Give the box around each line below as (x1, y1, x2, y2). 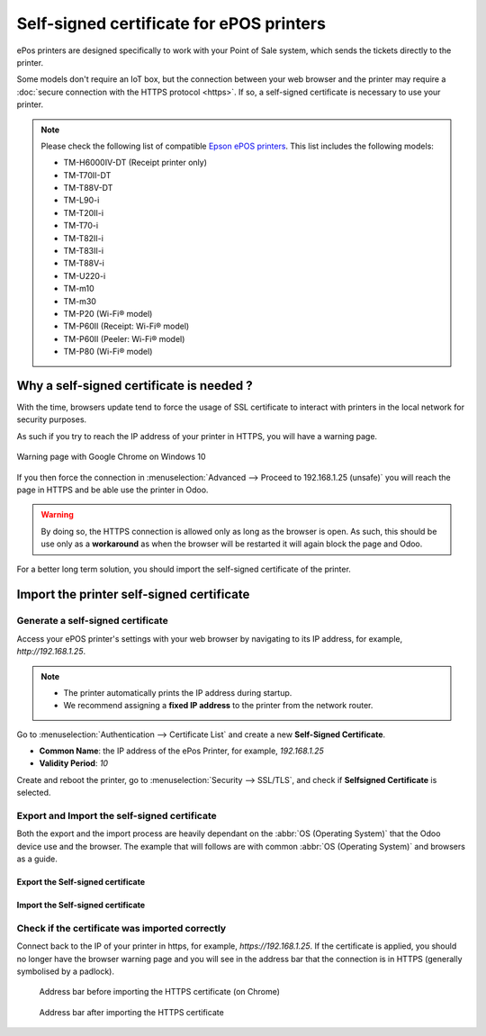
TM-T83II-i (63, 246, 103, 257)
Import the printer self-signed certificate (16, 587, 250, 602)
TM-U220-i (63, 270, 106, 281)
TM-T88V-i (63, 257, 105, 269)
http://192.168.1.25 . (16, 646, 86, 657)
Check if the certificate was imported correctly (16, 922, 227, 934)
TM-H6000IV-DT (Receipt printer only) (63, 158, 207, 168)
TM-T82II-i (63, 232, 103, 243)
